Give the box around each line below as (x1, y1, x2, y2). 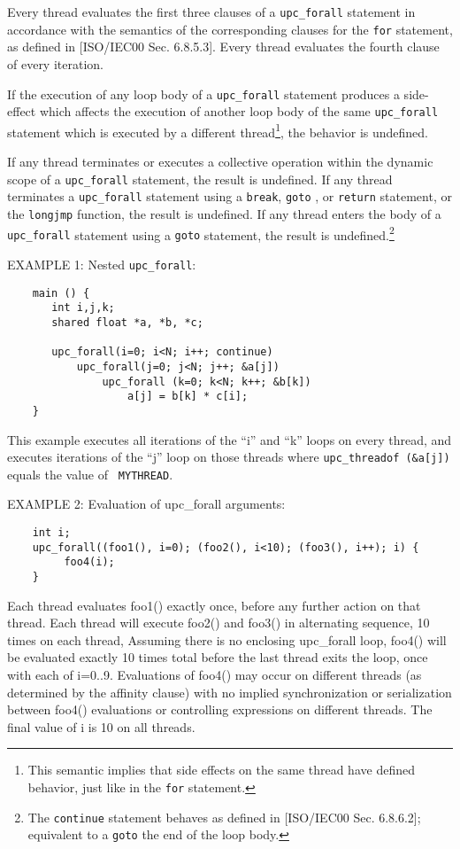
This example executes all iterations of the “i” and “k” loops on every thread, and (7, 430, 452, 448)
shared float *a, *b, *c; (51, 315, 203, 329)
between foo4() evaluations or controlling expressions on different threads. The (7, 700, 433, 719)
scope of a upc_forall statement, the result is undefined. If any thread (7, 169, 393, 188)
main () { (32, 286, 90, 300)
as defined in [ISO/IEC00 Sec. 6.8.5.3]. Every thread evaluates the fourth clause (7, 37, 440, 56)
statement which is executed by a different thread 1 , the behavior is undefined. (7, 120, 428, 141)
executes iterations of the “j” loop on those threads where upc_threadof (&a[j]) (7, 448, 450, 466)
